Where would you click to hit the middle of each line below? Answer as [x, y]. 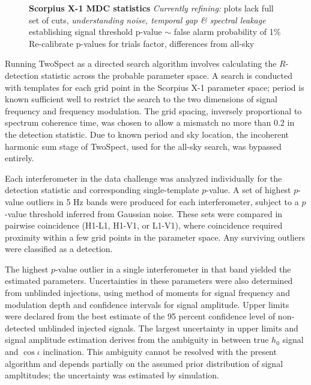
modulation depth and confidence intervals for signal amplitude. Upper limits [147, 304]
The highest [27, 269]
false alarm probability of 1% [227, 32]
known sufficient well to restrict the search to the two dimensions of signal [141, 99]
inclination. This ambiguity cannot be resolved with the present [160, 352]
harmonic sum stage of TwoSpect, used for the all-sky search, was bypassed [143, 146]
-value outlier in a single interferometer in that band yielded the [173, 269]
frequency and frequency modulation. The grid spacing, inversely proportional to [153, 110]
